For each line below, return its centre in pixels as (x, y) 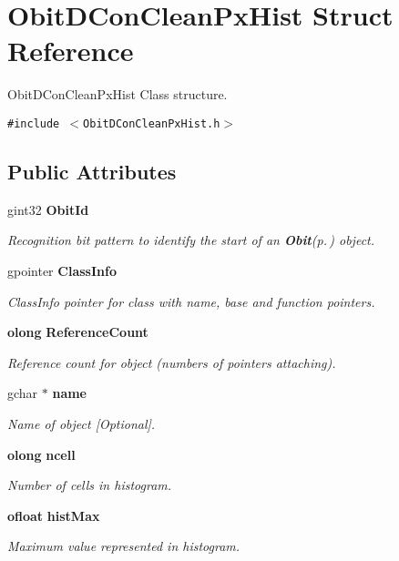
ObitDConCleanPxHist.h (152, 123)
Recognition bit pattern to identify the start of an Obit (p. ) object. (191, 240)
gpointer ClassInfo (62, 270)
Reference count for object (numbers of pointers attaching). (172, 362)
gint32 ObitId (48, 209)
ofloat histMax (54, 515)
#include (34, 123)
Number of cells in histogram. (90, 485)
